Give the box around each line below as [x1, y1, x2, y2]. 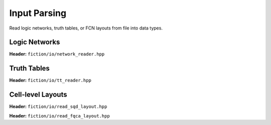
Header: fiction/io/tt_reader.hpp [9, 77, 91, 83]
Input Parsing [9, 7, 67, 18]
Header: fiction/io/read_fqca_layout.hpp [9, 112, 110, 118]
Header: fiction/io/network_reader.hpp [9, 51, 105, 57]
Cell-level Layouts [9, 90, 67, 99]
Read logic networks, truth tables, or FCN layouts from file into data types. [9, 25, 163, 31]
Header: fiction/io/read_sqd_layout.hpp [9, 103, 107, 109]
